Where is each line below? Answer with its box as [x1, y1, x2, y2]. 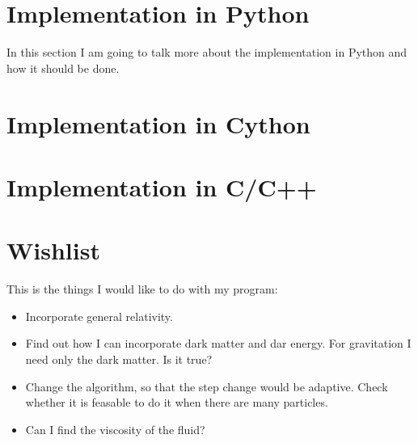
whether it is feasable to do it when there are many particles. [25, 394, 328, 411]
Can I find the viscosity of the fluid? [25, 420, 205, 437]
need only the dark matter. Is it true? [25, 350, 213, 367]
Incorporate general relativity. [25, 307, 173, 324]
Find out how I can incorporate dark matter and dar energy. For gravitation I [25, 335, 412, 352]
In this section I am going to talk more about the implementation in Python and [6, 44, 407, 61]
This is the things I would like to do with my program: [6, 281, 278, 297]
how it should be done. [6, 59, 120, 76]
